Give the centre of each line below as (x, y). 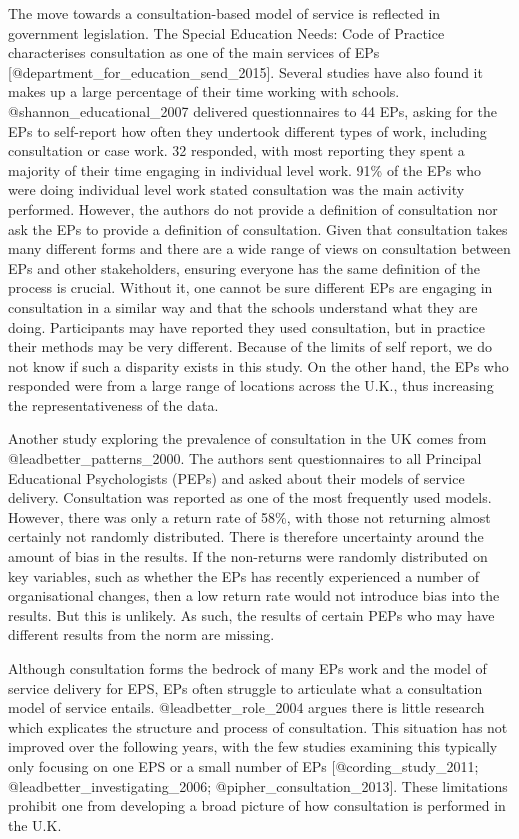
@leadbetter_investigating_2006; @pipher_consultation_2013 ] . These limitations (258, 785)
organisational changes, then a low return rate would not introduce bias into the (254, 595)
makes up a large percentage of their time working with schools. (204, 91)
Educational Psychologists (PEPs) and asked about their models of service (236, 477)
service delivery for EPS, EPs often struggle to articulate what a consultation (245, 687)
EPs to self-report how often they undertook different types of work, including (247, 130)
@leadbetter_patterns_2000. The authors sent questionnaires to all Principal (245, 458)
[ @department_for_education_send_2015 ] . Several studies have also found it (245, 71)
